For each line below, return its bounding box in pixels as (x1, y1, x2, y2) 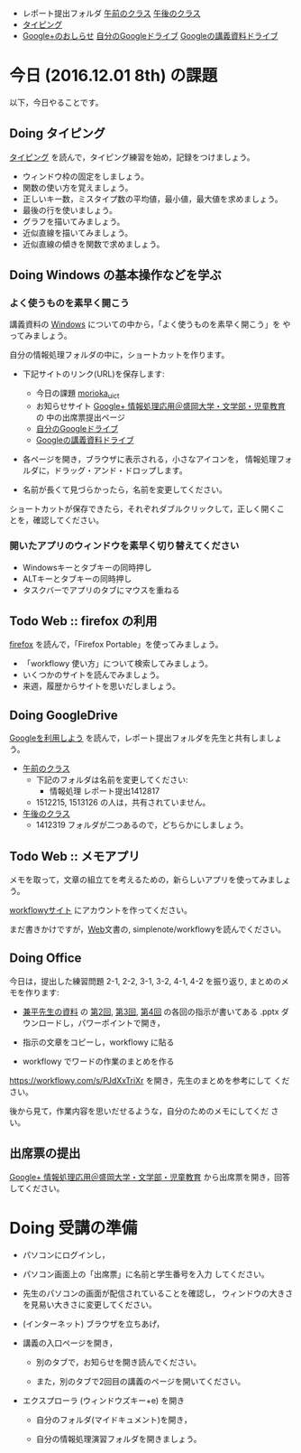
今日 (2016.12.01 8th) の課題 (9, 66, 218, 86)
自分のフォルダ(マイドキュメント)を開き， (35, 1414, 192, 1425)
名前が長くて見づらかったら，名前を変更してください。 (22, 484, 228, 495)
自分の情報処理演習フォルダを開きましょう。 (35, 1433, 202, 1444)
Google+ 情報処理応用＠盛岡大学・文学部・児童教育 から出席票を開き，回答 (9, 1171, 291, 1182)
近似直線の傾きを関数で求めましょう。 (22, 238, 165, 249)
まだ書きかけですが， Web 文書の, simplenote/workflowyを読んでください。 (9, 924, 287, 935)
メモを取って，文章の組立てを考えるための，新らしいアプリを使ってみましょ (9, 874, 292, 885)
